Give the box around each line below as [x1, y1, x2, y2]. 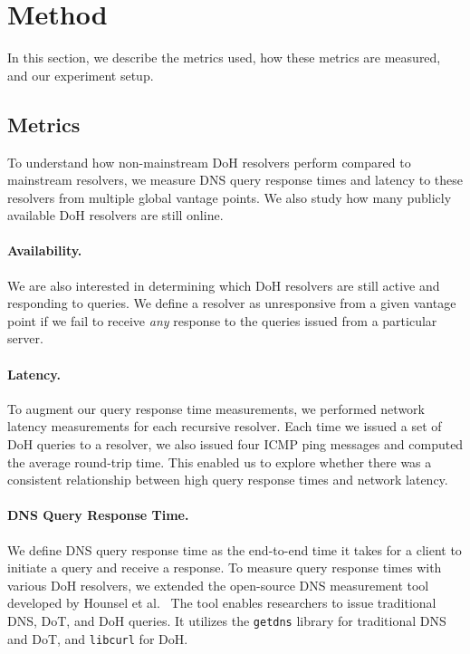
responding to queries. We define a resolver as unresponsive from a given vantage [7, 293, 456, 313]
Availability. [7, 241, 82, 260]
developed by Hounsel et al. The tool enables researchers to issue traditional [7, 593, 436, 612]
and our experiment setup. [7, 65, 154, 84]
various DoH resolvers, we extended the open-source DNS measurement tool [7, 575, 429, 594]
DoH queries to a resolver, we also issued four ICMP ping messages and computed [7, 435, 464, 454]
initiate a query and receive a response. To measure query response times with [7, 558, 442, 577]
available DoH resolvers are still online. [7, 206, 224, 225]
